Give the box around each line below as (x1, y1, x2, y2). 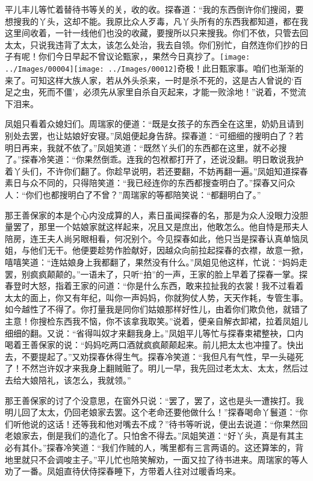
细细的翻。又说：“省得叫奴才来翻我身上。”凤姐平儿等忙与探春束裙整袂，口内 (5, 326, 304, 339)
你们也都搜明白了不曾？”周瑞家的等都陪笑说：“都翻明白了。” (25, 188, 261, 201)
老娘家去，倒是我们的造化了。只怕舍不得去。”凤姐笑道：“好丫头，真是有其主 (5, 429, 304, 442)
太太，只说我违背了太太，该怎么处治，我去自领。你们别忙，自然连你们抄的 (5, 38, 300, 51)
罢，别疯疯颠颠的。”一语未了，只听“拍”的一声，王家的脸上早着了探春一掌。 (5, 267, 299, 280)
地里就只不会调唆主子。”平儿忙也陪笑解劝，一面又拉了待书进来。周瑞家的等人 (5, 453, 308, 465)
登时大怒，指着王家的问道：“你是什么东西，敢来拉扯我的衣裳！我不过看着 (13, 279, 304, 292)
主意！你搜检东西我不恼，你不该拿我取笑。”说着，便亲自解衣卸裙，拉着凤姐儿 (5, 314, 308, 327)
